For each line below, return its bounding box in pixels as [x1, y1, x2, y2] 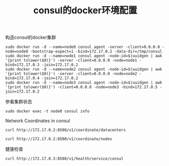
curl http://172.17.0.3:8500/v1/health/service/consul [5, 156, 124, 161]
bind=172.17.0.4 [5, 76, 40, 81]
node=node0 [5, 49, 28, 54]
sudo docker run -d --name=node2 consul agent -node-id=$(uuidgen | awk [5, 67, 162, 72]
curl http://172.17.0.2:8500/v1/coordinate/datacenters [5, 128, 126, 133]
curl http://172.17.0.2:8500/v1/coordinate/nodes [5, 136, 113, 142]
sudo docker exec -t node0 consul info [5, 109, 90, 114]
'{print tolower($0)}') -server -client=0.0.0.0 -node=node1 [5, 58, 138, 63]
